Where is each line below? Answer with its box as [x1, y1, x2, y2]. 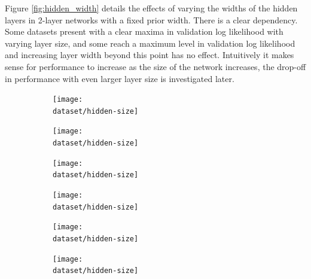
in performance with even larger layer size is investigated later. [5, 72, 234, 84]
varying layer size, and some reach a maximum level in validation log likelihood [5, 37, 295, 49]
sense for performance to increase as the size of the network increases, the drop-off [5, 60, 306, 72]
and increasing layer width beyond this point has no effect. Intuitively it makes [5, 48, 294, 61]
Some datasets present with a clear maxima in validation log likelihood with [5, 25, 283, 38]
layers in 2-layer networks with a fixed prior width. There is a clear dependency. [5, 13, 298, 26]
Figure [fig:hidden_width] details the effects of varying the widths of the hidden [5, 2, 298, 14]
